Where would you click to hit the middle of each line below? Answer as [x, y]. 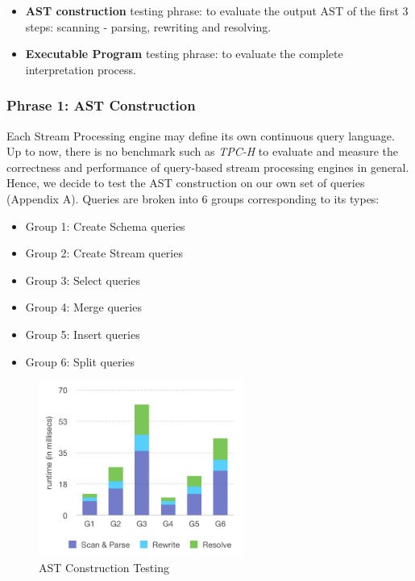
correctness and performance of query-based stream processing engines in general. [208, 167]
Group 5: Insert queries [83, 334]
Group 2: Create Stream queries [104, 253]
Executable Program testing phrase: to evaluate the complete [184, 54]
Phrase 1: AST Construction [101, 105]
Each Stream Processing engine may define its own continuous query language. [201, 135]
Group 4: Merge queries [83, 307]
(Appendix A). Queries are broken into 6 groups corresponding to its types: [193, 198]
